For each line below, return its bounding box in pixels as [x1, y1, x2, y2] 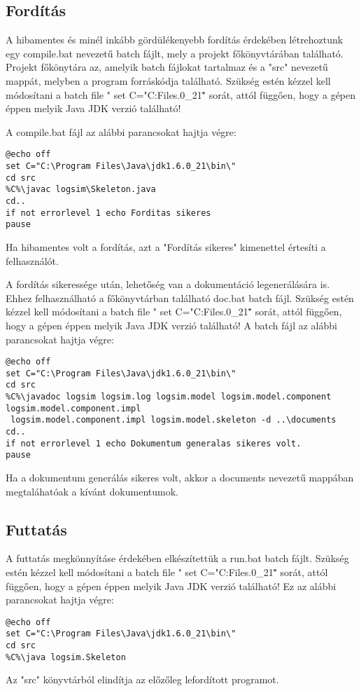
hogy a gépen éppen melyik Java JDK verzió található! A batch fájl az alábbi [6, 317, 337, 332]
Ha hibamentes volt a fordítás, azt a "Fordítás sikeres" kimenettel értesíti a [6, 239, 326, 254]
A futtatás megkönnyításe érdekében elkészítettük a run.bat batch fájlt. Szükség [6, 551, 349, 566]
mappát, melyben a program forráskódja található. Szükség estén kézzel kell [6, 73, 331, 88]
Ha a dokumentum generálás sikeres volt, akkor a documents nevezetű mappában [6, 470, 354, 485]
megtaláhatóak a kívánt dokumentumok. [6, 484, 178, 498]
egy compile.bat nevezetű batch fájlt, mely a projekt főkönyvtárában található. [6, 46, 344, 60]
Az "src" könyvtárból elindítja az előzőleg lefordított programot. [6, 672, 279, 687]
